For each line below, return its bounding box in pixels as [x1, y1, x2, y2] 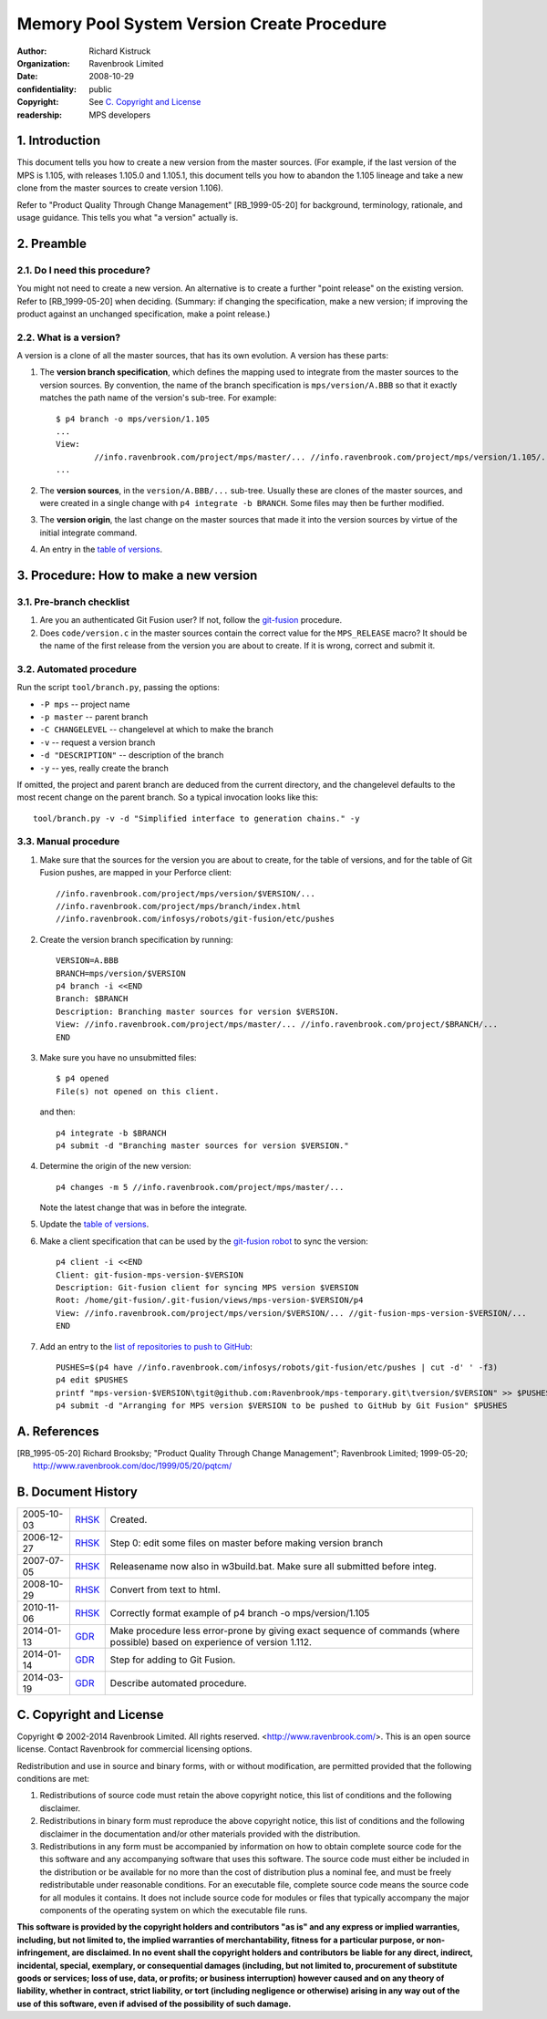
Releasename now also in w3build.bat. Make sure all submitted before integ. [109, 1560, 438, 1573]
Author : [16, 46, 47, 57]
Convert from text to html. [109, 1583, 221, 1596]
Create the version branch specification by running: [39, 934, 233, 945]
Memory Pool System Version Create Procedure [16, 14, 387, 34]
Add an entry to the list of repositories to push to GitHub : [39, 1341, 253, 1351]
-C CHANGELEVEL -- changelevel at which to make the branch [39, 724, 273, 735]
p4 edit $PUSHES [56, 1375, 129, 1385]
